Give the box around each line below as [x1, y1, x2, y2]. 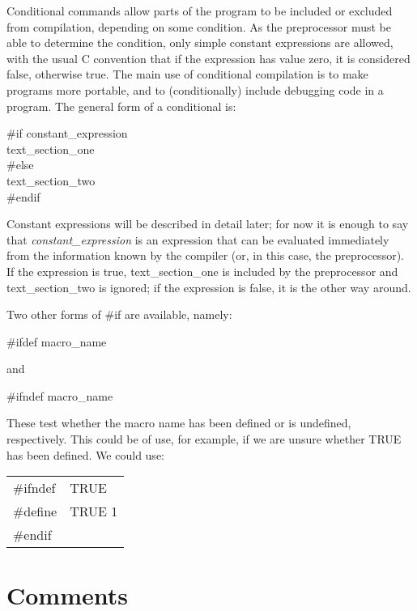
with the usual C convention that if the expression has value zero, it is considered [6, 49, 411, 66]
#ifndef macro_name [6, 387, 113, 404]
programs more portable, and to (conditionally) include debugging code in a [6, 81, 384, 98]
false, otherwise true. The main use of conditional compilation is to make [6, 66, 368, 83]
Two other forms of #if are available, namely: [6, 306, 232, 323]
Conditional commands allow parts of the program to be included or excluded [6, 2, 393, 19]
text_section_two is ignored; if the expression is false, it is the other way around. [6, 278, 411, 295]
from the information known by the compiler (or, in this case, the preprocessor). [6, 247, 404, 264]
